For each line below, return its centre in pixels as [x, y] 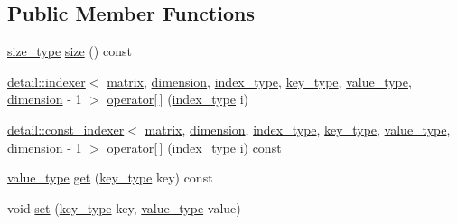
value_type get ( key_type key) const [110, 177]
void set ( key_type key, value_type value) [124, 207]
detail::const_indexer [66, 129]
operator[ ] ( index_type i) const [194, 147]
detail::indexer [47, 81]
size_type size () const [70, 51]
